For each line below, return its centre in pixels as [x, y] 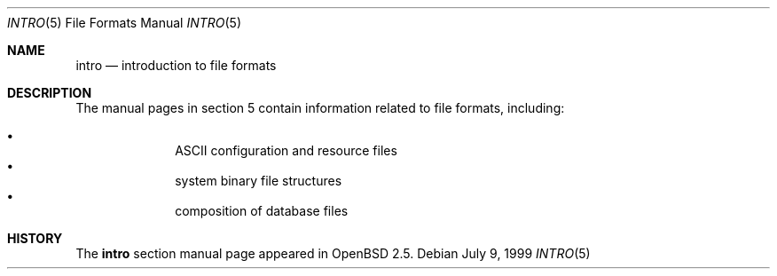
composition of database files [262, 211]
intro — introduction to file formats [176, 65]
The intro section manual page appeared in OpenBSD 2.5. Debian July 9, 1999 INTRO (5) [333, 253]
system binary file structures [259, 181]
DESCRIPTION [50, 93]
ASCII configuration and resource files [286, 150]
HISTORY [35, 238]
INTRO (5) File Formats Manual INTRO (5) [125, 23]
